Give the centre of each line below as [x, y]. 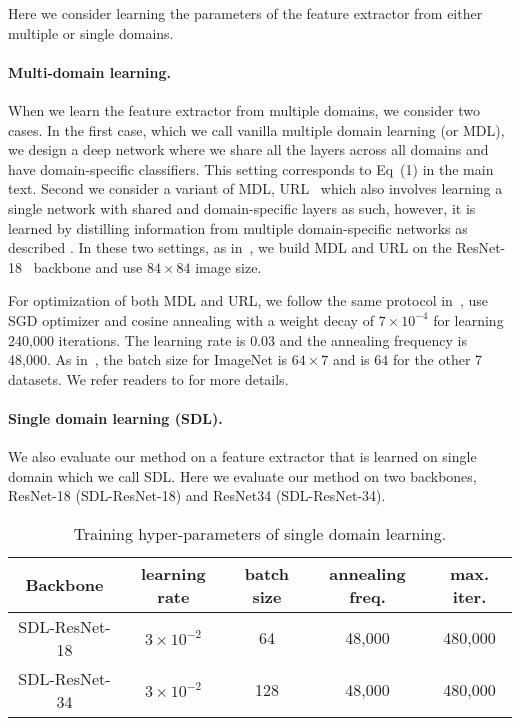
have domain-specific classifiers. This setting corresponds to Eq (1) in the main [251, 168]
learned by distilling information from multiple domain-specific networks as [238, 227]
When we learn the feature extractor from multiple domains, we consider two [244, 109]
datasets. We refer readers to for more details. [148, 378]
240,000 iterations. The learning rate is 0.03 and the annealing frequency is [237, 339]
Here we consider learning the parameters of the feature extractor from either [245, 13]
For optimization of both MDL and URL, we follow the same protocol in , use [248, 300]
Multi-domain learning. [89, 71]
